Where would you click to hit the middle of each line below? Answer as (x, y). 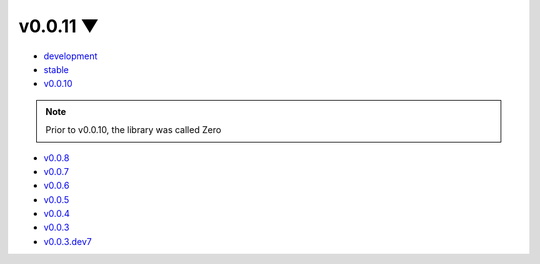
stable (56, 69)
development (70, 56)
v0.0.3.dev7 (67, 241)
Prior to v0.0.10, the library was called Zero (133, 130)
